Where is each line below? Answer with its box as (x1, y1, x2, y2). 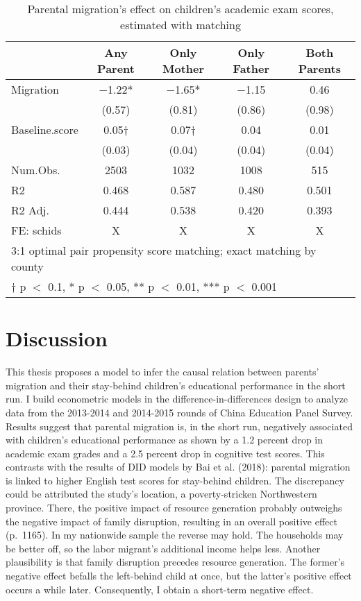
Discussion (6, 324, 108, 353)
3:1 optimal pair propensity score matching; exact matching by (11, 242, 317, 258)
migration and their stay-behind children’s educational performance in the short (6, 378, 346, 392)
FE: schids (11, 222, 62, 238)
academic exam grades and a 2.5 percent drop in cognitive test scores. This (6, 446, 325, 460)
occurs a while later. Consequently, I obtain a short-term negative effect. (6, 582, 314, 596)
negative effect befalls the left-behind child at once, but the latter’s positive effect (6, 568, 352, 583)
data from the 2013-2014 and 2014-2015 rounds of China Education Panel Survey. (6, 405, 353, 419)
